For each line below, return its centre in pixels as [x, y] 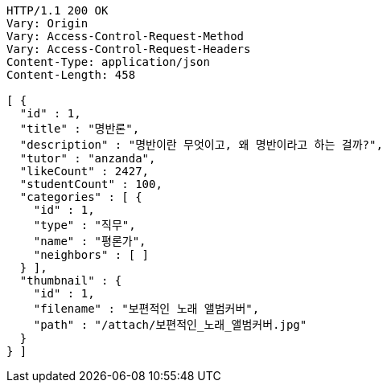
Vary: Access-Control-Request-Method [126, 36]
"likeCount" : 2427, [84, 171]
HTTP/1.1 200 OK [58, 10]
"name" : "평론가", [90, 241]
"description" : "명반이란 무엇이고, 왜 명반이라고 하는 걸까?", [201, 145]
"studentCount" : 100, [91, 184]
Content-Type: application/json [108, 62]
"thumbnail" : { [71, 280]
